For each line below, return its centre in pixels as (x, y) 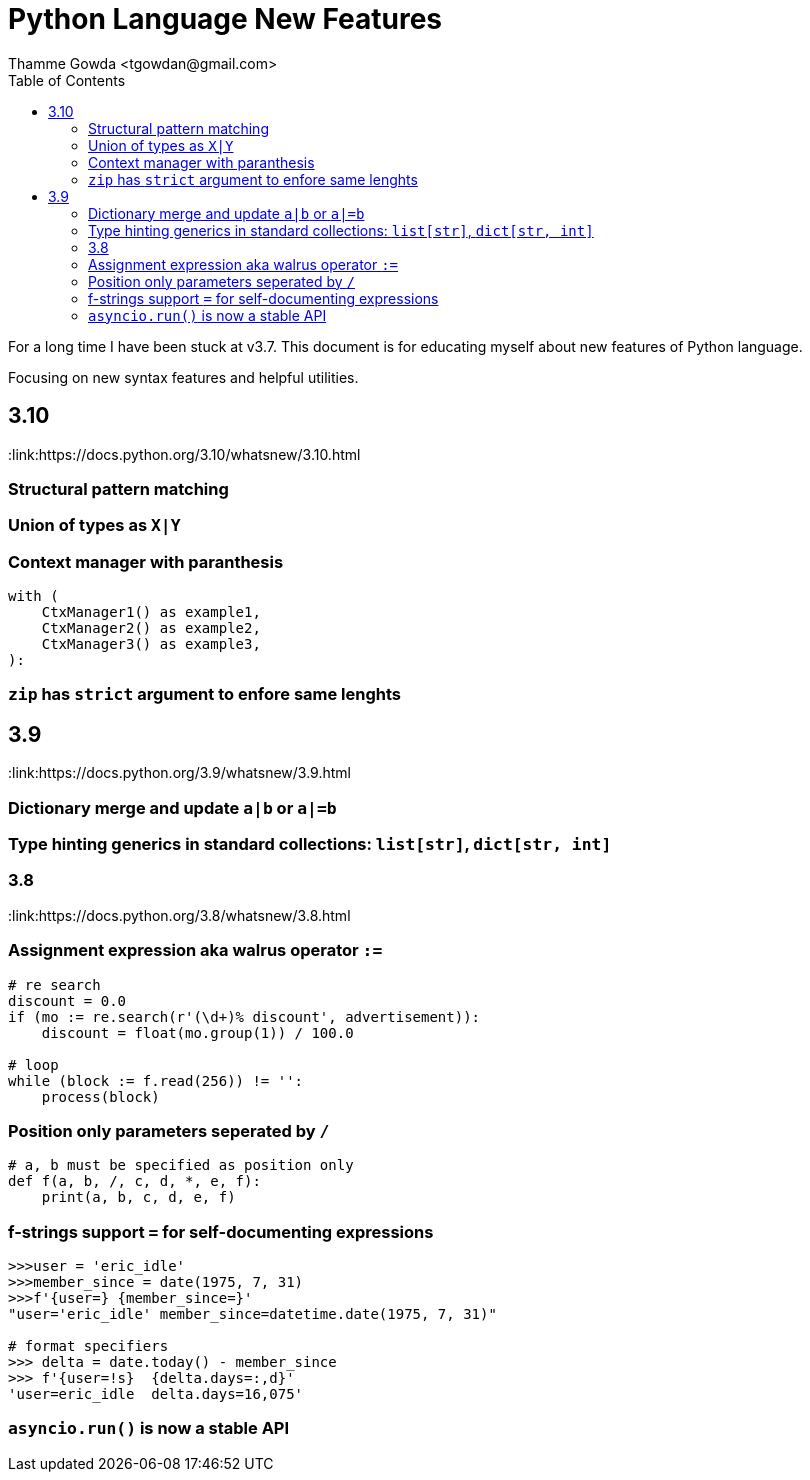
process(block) (100, 1096)
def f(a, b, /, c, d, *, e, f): (134, 1181)
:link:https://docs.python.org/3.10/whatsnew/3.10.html (184, 454)
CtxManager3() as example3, (151, 644)
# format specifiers (88, 1346)
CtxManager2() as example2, (151, 628)
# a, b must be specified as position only (181, 1165)
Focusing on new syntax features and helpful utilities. (183, 377)
